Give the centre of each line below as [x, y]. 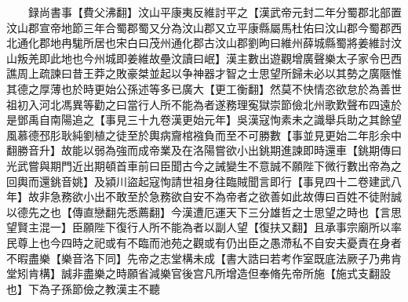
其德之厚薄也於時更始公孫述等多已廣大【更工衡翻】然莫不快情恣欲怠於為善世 [204, 88]
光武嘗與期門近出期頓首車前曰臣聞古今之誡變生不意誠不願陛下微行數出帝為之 [204, 165]
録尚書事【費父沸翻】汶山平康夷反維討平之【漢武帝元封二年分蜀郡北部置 [215, 12]
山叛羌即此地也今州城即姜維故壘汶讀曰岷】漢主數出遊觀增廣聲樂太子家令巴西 [204, 58]
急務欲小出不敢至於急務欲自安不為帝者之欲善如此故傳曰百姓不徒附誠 [226, 196]
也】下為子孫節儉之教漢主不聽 [83, 288]
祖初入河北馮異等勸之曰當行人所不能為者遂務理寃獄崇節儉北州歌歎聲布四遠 [199, 104]
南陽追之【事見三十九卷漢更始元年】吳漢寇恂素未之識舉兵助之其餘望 [226, 120]
